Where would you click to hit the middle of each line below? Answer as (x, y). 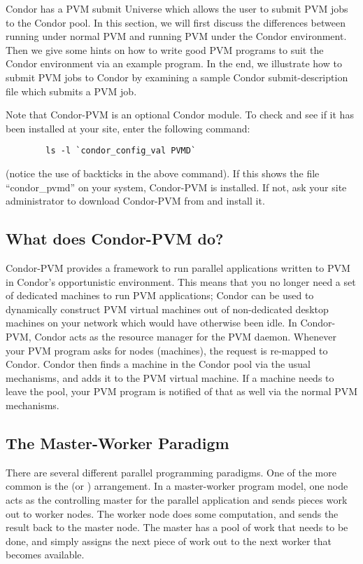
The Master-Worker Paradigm (118, 442)
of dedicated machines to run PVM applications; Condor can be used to (160, 295)
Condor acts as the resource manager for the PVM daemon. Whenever (185, 336)
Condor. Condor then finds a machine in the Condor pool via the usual (158, 364)
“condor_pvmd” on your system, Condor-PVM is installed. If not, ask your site (176, 187)
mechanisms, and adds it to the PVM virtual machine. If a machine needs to (170, 377)
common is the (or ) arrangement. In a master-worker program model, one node (177, 486)
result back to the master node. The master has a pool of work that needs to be (177, 527)
